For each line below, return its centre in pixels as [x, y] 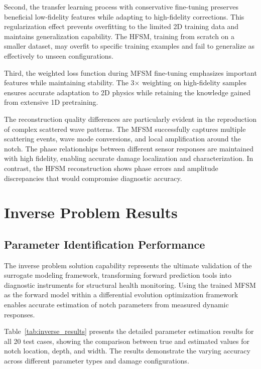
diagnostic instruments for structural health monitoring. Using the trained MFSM [130, 285]
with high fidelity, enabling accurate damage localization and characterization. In [129, 158]
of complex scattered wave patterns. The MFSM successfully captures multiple [125, 129]
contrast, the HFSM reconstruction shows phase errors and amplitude [111, 168]
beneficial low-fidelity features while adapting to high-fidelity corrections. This [124, 16]
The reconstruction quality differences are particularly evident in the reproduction [130, 119]
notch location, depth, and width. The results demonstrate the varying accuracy [127, 351]
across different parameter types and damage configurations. [97, 361]
